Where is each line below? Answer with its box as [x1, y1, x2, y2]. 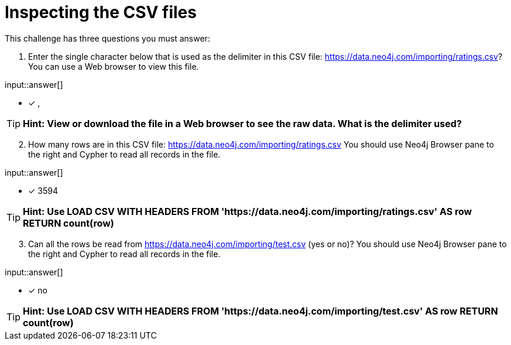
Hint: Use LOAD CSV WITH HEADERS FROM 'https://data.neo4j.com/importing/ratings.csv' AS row [23, 205, 472, 217]
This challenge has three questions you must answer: [5, 33, 210, 43]
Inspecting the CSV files [5, 2, 197, 22]
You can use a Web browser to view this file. [28, 61, 199, 71]
